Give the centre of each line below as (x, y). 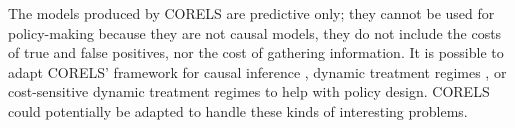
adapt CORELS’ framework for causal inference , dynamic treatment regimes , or (257, 71)
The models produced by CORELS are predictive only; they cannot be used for (251, 13)
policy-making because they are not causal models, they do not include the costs (255, 32)
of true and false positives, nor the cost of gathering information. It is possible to (256, 52)
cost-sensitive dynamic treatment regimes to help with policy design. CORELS (249, 91)
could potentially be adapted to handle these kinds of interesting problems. (238, 110)
